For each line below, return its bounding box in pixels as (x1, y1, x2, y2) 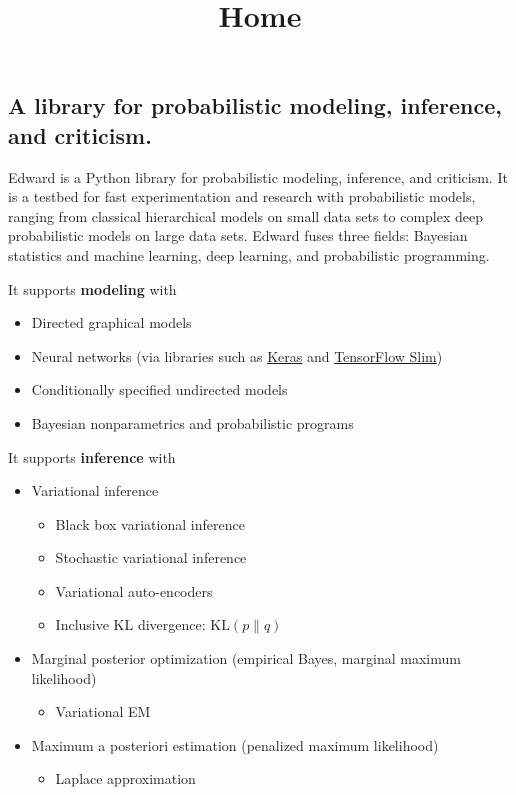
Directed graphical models (31, 312, 192, 333)
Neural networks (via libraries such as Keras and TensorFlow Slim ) (31, 345, 443, 366)
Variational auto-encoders (55, 580, 213, 601)
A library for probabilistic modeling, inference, (8, 90, 502, 121)
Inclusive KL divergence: (55, 614, 206, 635)
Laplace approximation (55, 768, 196, 789)
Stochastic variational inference (55, 547, 247, 568)
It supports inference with (8, 446, 176, 467)
